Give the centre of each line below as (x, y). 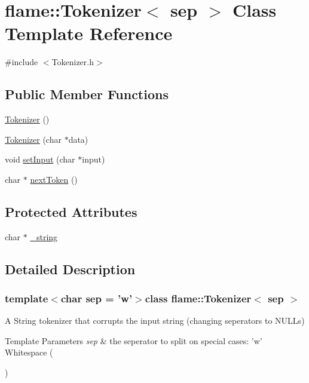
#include (22, 62)
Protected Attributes (71, 211)
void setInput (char (40, 159)
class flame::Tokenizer (198, 298)
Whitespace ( (29, 352)
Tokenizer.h (73, 62)
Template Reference (89, 33)
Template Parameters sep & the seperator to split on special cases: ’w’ (134, 340)
